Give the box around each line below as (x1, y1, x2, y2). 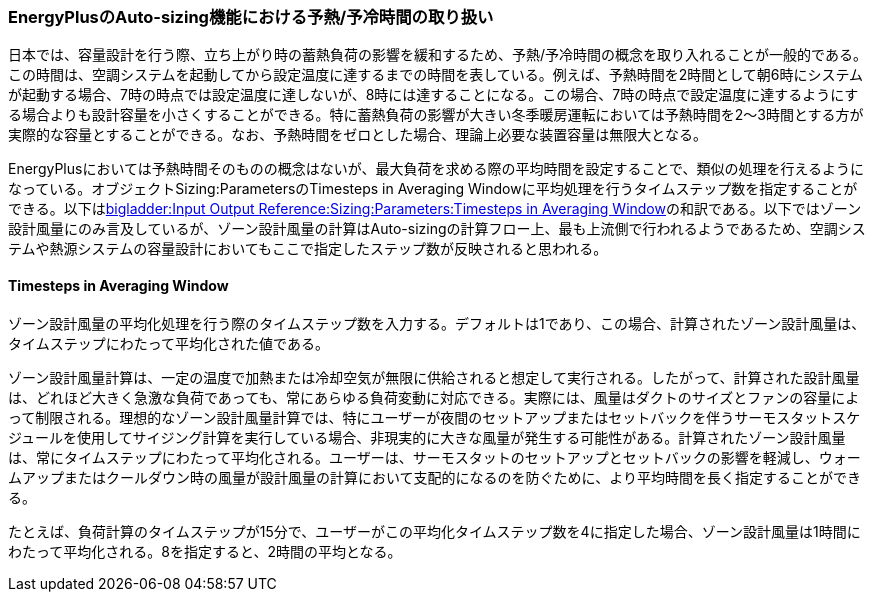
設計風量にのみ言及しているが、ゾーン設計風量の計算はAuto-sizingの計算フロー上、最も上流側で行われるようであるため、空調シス (8, 220, 866, 238)
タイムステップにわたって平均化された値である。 (8, 334, 329, 352)
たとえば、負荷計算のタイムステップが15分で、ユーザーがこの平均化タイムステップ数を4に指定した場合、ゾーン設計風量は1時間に (8, 522, 861, 540)
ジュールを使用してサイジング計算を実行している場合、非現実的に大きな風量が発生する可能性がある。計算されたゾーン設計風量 (8, 428, 846, 446)
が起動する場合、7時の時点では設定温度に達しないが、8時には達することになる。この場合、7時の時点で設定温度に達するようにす (8, 86, 859, 104)
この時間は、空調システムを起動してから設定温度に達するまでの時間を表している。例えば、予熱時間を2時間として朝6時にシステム (8, 66, 864, 84)
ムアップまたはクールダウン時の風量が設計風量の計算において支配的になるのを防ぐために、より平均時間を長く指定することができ (8, 468, 861, 486)
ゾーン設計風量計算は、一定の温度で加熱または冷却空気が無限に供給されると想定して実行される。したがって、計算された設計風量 (8, 368, 860, 386)
